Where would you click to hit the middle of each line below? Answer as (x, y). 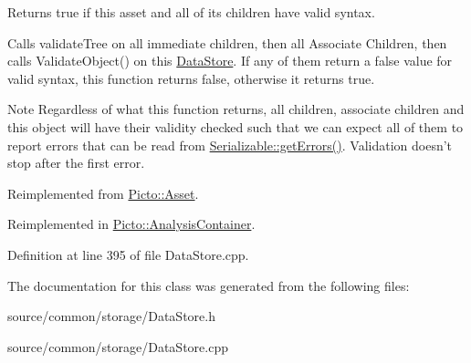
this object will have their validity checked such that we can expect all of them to (235, 126)
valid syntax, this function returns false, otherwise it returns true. (191, 78)
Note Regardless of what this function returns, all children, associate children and (236, 109)
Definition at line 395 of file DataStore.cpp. (128, 254)
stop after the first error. (76, 163)
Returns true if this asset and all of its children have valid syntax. (191, 12)
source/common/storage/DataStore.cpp (118, 346)
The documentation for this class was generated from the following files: (209, 285)
